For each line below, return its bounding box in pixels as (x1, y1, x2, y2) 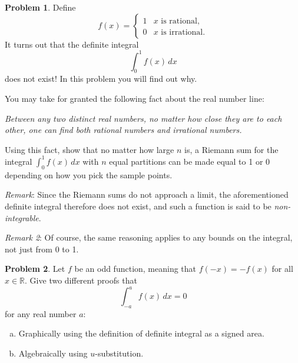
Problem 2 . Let (5, 262, 65, 275)
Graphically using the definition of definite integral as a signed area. (18, 327, 264, 339)
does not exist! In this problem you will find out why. (5, 72, 197, 85)
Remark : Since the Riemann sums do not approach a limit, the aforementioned (5, 188, 289, 201)
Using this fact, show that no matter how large (5, 143, 174, 155)
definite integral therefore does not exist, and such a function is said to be (5, 199, 271, 212)
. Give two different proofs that (25, 274, 137, 286)
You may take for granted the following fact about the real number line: (5, 92, 264, 105)
